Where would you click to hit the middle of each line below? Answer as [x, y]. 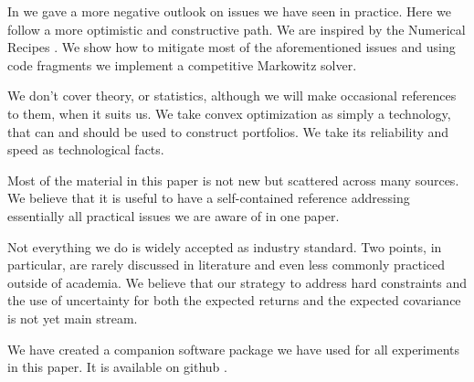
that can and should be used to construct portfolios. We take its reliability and [228, 131]
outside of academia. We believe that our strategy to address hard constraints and [237, 282]
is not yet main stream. [73, 318]
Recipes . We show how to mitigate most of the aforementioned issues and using [232, 47]
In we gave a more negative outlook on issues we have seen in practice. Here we [230, 11]
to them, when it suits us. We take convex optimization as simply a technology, [229, 113]
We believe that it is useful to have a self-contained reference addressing [209, 198]
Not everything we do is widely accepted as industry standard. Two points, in [225, 246]
